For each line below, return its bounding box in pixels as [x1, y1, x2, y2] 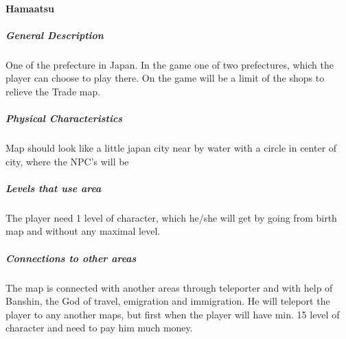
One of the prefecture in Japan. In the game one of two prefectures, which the [5, 57, 334, 71]
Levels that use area [5, 180, 102, 195]
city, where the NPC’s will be [5, 154, 129, 168]
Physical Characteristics [5, 111, 123, 126]
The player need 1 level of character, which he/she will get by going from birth [5, 210, 337, 224]
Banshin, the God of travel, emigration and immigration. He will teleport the [5, 294, 330, 308]
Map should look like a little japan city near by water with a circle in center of [5, 141, 337, 155]
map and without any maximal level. [5, 224, 161, 238]
